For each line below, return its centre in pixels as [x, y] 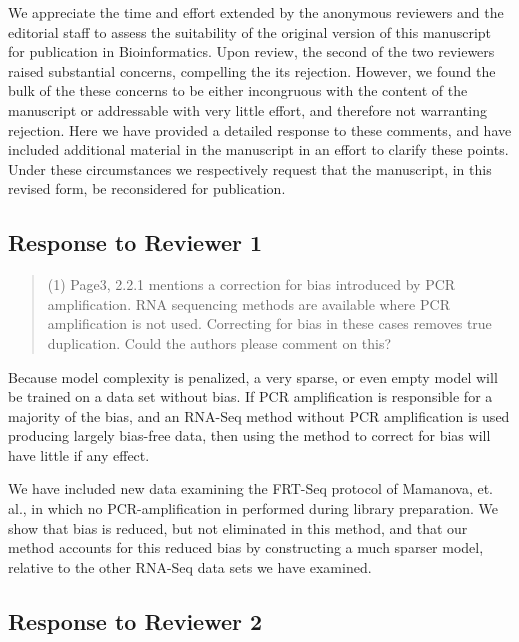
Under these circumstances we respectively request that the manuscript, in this [250, 168]
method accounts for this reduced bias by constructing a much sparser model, [246, 547]
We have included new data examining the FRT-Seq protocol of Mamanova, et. [250, 488]
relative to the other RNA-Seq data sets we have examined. [190, 566]
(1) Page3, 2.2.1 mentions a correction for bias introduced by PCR [251, 284]
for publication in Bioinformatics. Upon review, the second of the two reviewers [251, 51]
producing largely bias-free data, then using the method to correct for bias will [249, 435]
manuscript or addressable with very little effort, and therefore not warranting [247, 109]
